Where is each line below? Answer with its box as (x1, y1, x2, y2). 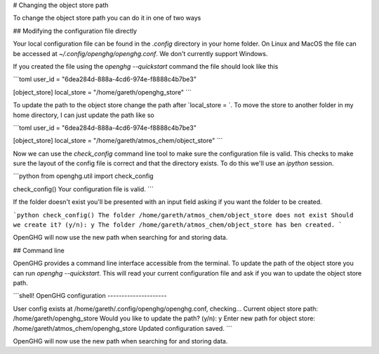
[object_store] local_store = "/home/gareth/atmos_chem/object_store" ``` (13, 137, 223, 145)
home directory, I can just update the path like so (13, 111, 154, 119)
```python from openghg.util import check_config (13, 172, 154, 180)
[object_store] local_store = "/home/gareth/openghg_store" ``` (13, 88, 192, 96)
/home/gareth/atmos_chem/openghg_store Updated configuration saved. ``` (13, 324, 233, 332)
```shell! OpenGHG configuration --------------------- (13, 292, 168, 300)
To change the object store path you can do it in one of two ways (13, 14, 201, 22)
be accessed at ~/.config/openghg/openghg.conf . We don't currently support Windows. (13, 49, 268, 57)
